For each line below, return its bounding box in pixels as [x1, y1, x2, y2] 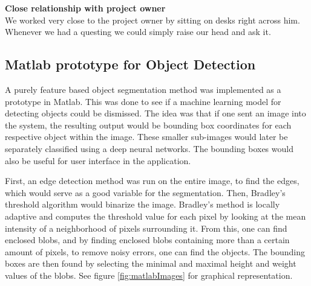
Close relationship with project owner [5, 2, 166, 14]
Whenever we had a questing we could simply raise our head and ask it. [5, 25, 271, 38]
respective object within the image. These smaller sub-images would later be [5, 130, 288, 143]
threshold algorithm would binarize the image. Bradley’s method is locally [5, 198, 280, 211]
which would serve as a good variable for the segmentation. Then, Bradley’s [5, 186, 286, 199]
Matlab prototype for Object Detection [5, 55, 256, 74]
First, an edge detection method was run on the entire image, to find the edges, [5, 174, 300, 187]
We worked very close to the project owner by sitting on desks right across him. [5, 13, 300, 26]
